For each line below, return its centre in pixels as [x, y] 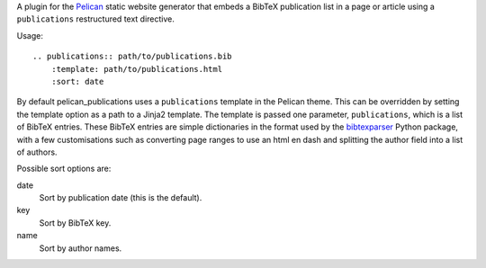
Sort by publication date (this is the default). [121, 198]
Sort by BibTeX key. [75, 223]
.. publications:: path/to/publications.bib [133, 57]
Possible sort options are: [64, 169]
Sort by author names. [81, 248]
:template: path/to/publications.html [137, 69]
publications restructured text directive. [96, 19]
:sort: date [77, 81]
